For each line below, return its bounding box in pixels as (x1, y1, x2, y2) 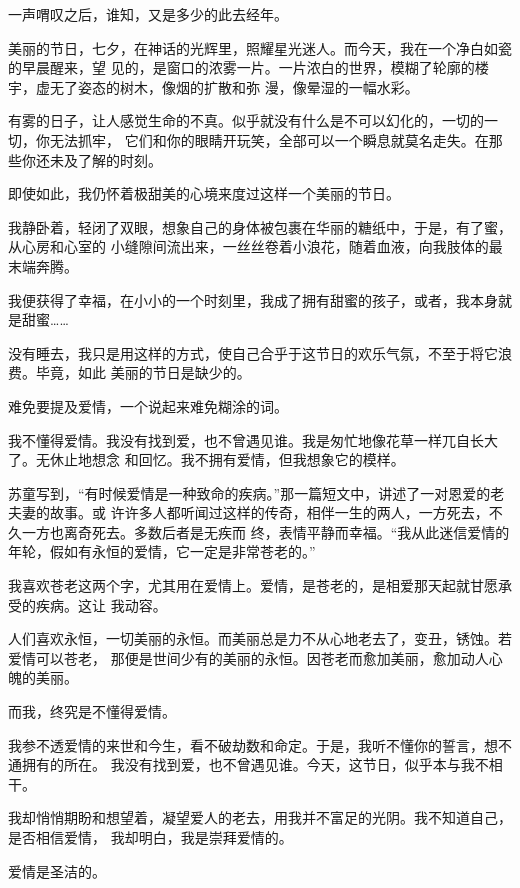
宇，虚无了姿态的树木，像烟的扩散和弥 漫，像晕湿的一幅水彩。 (8, 76, 419, 97)
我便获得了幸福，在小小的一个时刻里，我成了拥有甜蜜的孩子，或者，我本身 (8, 289, 498, 310)
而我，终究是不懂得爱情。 (8, 701, 176, 722)
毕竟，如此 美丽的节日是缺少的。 (35, 362, 251, 383)
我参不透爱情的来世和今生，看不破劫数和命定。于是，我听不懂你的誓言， (8, 734, 484, 755)
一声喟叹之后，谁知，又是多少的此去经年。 (8, 4, 288, 24)
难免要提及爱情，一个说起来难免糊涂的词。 (8, 395, 288, 416)
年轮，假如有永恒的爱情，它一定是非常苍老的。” (8, 541, 316, 562)
